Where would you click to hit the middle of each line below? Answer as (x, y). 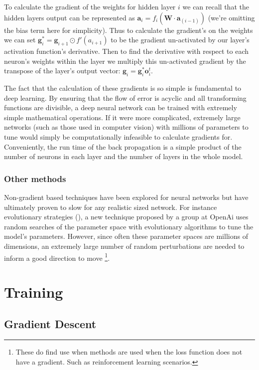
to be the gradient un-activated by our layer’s (180, 40)
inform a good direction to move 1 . (57, 257)
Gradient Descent (50, 323)
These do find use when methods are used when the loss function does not (129, 352)
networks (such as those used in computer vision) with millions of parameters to (126, 127)
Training (34, 291)
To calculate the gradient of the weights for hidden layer (90, 6)
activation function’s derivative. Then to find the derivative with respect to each (127, 51)
